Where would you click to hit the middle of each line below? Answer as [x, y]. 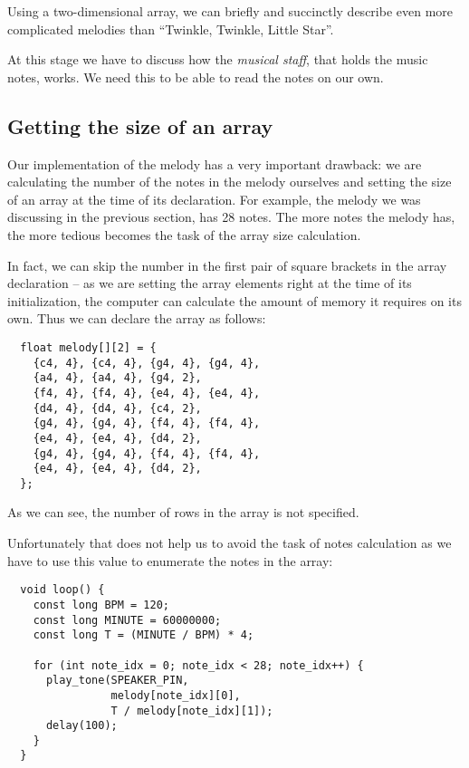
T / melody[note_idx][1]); [192, 710]
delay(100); [81, 726]
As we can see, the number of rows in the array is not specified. [183, 512]
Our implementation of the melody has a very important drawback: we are [215, 163]
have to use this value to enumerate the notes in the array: [170, 560]
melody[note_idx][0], [176, 695]
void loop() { [62, 590]
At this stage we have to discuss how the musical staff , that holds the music [218, 59]
